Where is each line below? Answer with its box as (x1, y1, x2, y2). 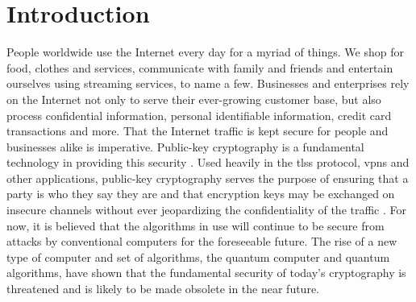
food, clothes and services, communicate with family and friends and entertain (6, 59, 393, 76)
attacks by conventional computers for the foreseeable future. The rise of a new (6, 233, 397, 250)
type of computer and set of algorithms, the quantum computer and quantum (6, 248, 390, 265)
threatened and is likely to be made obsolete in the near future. (6, 280, 319, 297)
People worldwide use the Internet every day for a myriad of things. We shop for (6, 43, 404, 60)
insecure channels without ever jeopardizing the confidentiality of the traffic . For (6, 201, 407, 218)
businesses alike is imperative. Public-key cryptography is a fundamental (6, 138, 364, 155)
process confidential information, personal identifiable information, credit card (6, 106, 392, 123)
